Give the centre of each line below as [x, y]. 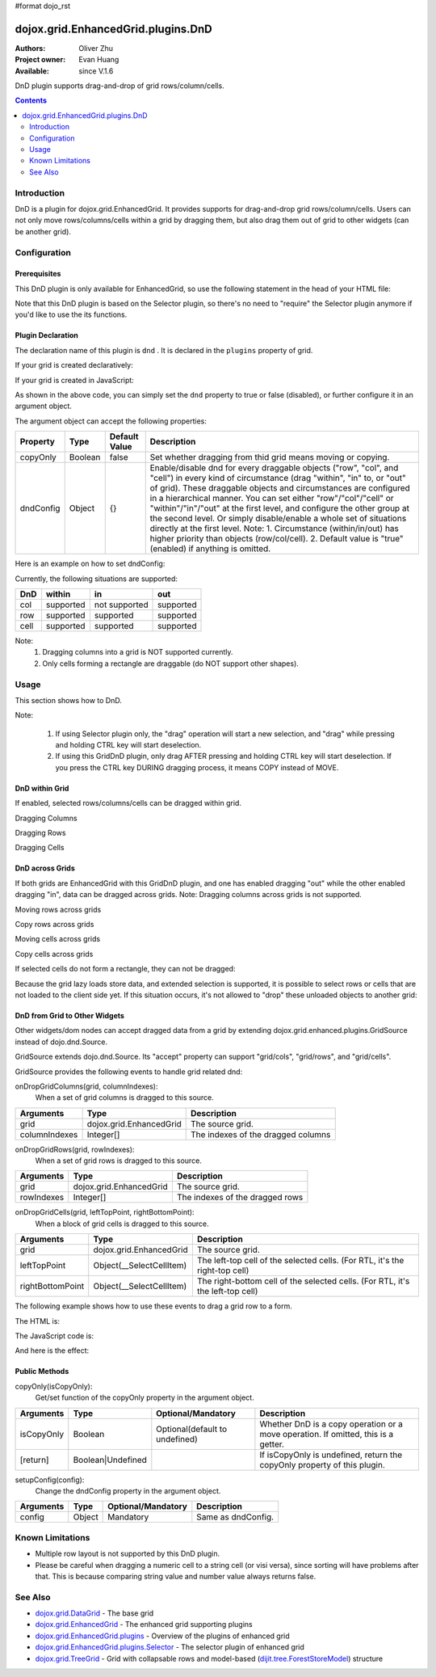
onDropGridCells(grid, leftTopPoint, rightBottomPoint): [105, 1212]
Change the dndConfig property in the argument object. [128, 1490]
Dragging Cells [40, 848]
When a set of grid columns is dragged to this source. [124, 1098]
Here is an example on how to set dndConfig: [90, 564]
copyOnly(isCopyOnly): [54, 1386]
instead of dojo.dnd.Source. [61, 1042]
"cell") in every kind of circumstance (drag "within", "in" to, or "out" [278, 478]
